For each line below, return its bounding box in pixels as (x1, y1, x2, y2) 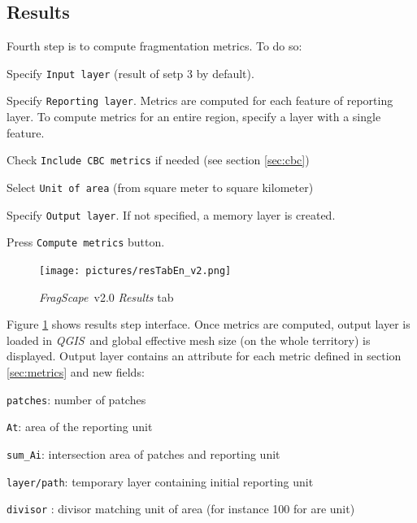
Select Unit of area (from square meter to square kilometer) (7, 178, 314, 195)
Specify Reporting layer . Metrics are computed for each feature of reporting (7, 92, 393, 109)
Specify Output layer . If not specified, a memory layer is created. (7, 206, 336, 223)
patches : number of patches (7, 390, 146, 408)
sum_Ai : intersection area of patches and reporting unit (7, 445, 280, 462)
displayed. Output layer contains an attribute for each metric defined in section (7, 347, 402, 364)
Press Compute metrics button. (7, 233, 165, 251)
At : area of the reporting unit (7, 418, 153, 435)
